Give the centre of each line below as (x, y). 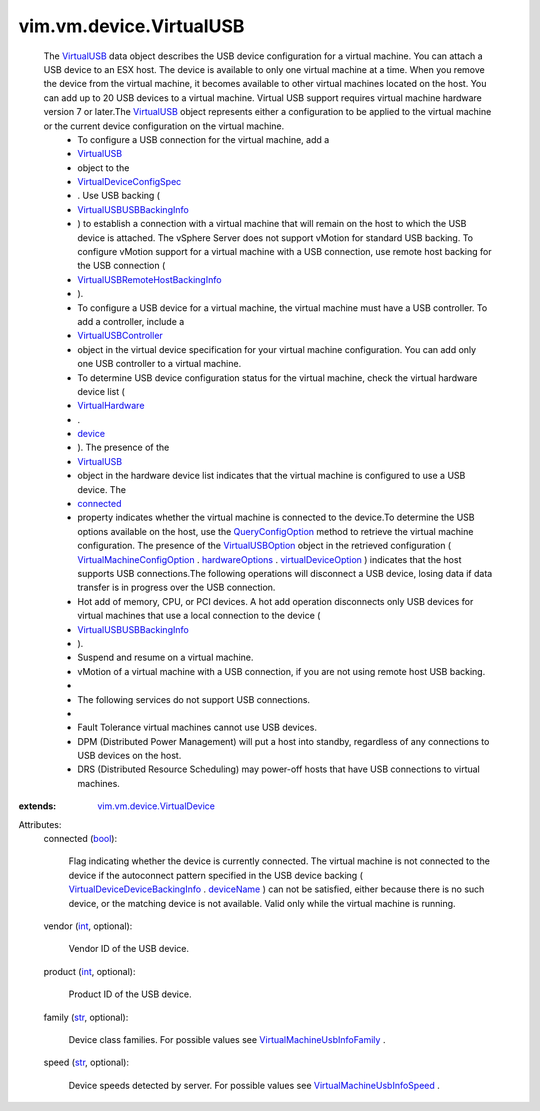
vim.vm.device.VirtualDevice (156, 806)
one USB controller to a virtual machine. (159, 364)
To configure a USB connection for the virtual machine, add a (203, 139)
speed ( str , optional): (86, 1062)
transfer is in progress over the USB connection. (176, 587)
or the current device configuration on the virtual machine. (164, 126)
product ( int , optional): (89, 971)
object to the (103, 167)
